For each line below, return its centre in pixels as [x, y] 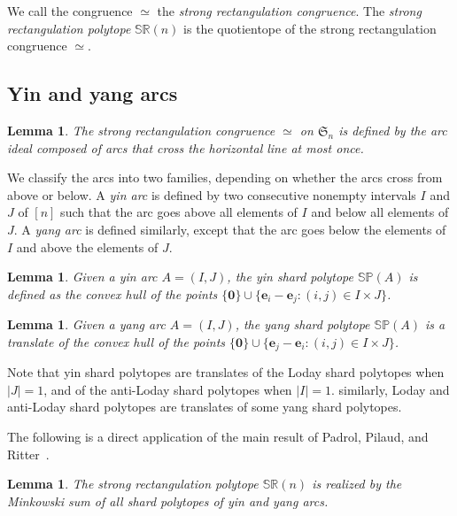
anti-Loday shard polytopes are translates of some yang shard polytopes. [205, 407]
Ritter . [28, 454]
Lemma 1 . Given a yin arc [82, 277]
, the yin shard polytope [290, 277]
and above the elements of [87, 246]
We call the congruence [70, 11]
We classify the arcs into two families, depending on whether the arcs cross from [225, 177]
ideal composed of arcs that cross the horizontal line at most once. [186, 147]
